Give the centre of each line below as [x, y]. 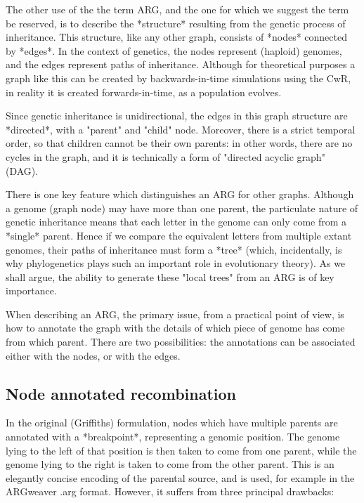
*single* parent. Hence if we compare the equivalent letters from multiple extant [179, 235]
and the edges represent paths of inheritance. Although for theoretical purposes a [181, 64]
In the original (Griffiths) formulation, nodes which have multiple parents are [172, 423]
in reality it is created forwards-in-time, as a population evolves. [144, 92]
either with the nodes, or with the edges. [93, 355]
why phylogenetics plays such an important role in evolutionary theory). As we [176, 263]
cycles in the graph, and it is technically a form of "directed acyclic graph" [165, 156]
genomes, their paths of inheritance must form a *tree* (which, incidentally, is [174, 249]
